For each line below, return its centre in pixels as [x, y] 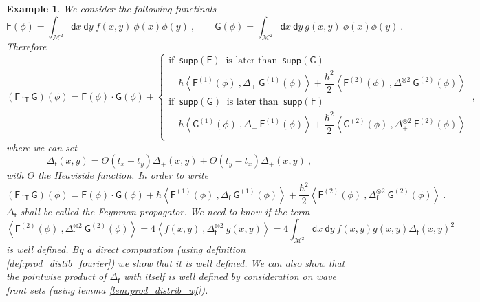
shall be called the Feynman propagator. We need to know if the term [165, 211]
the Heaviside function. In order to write [123, 175]
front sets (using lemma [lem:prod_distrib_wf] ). [107, 289]
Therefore [26, 46]
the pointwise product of [56, 276]
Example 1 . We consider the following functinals [111, 8]
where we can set [42, 147]
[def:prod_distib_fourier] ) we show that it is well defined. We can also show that [176, 262]
